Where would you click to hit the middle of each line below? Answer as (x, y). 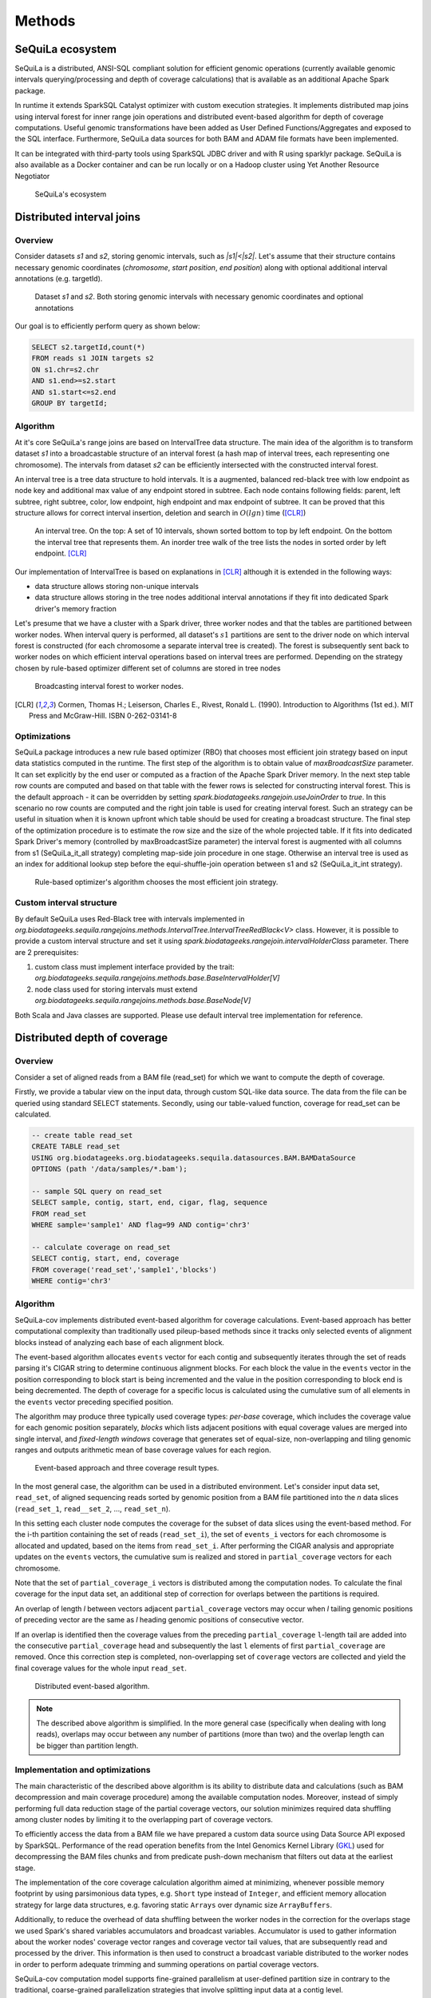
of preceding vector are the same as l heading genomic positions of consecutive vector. (159, 1620)
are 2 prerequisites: (47, 952)
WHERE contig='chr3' (71, 1281)
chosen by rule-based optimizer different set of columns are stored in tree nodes (148, 668)
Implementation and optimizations (83, 1770)
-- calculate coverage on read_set (101, 1247)
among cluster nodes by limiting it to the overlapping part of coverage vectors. (144, 1819)
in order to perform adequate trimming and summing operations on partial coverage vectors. (167, 1964)
